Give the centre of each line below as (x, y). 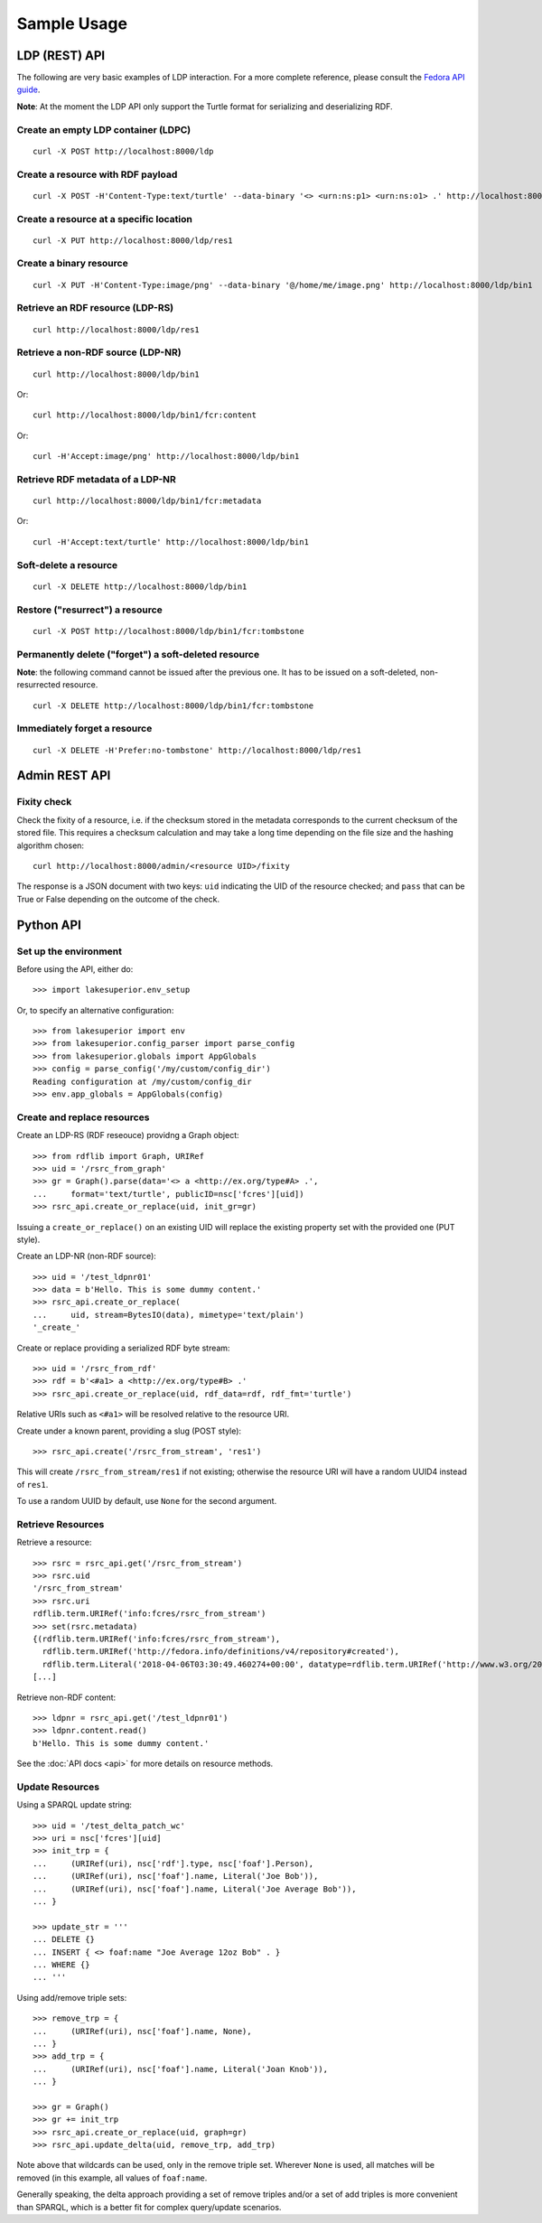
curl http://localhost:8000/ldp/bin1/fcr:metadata (147, 501)
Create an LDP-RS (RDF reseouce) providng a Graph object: (128, 1135)
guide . (28, 89)
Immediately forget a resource (84, 729)
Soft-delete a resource (67, 565)
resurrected (38, 685)
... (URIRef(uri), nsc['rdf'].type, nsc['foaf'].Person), (173, 1863)
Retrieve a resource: (54, 1542)
